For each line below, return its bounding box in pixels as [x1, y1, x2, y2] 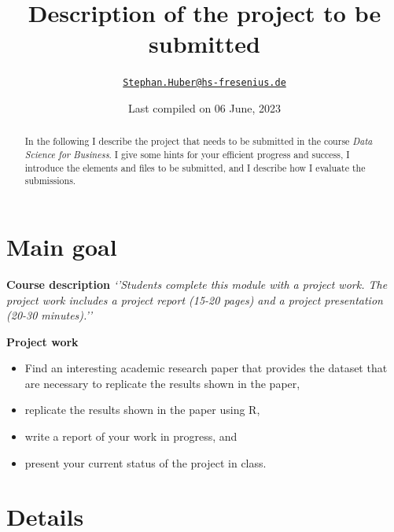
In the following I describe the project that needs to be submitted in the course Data [24, 135, 373, 148]
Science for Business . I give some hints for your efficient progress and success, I [24, 148, 350, 161]
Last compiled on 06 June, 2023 [127, 99, 282, 116]
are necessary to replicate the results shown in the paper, [24, 375, 300, 391]
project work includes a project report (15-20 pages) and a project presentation [6, 291, 383, 308]
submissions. [24, 174, 76, 187]
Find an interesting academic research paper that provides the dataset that [24, 360, 388, 376]
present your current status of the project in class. [24, 454, 267, 471]
